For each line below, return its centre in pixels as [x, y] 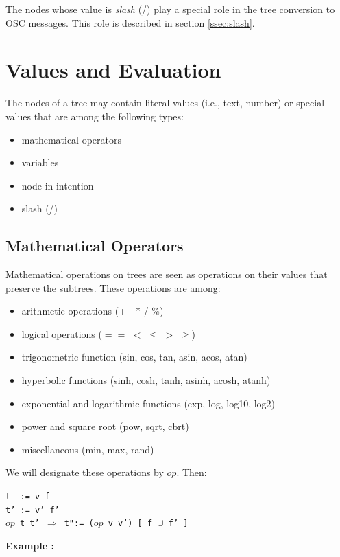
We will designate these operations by [85, 472]
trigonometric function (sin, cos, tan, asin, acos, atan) [134, 357]
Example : [30, 545]
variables [40, 162]
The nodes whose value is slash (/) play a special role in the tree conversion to [170, 9]
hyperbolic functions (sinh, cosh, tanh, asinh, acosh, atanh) [146, 380]
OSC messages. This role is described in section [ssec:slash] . [130, 22]
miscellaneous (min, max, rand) [88, 449]
